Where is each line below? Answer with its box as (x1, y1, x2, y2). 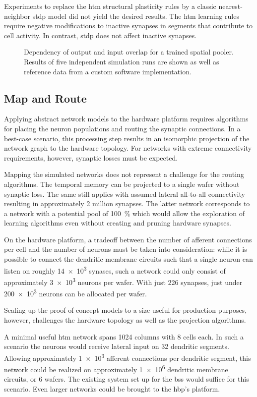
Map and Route (4, 90, 87, 106)
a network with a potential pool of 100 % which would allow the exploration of (4, 208, 245, 218)
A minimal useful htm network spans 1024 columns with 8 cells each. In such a (4, 331, 244, 341)
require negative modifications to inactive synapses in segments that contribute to (4, 20, 253, 31)
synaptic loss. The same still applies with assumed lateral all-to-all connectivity (4, 188, 245, 199)
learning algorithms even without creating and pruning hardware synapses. (4, 218, 231, 228)
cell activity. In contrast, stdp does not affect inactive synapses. (4, 30, 197, 40)
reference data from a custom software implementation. (24, 66, 192, 76)
